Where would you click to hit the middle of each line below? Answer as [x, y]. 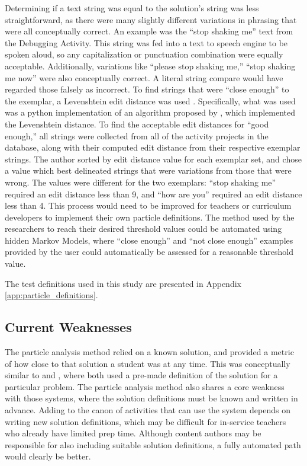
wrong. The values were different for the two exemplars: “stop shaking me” [140, 182]
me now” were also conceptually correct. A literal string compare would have [144, 77]
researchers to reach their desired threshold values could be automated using [143, 229]
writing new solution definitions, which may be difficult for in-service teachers [146, 421]
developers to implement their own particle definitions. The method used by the [150, 217]
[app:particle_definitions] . [51, 295]
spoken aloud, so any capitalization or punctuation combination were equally [144, 54]
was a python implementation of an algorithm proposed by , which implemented [150, 112]
